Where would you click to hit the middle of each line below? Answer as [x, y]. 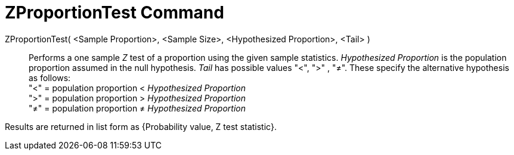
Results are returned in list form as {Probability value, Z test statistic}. [141, 126]
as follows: [50, 77]
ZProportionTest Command [114, 13]
